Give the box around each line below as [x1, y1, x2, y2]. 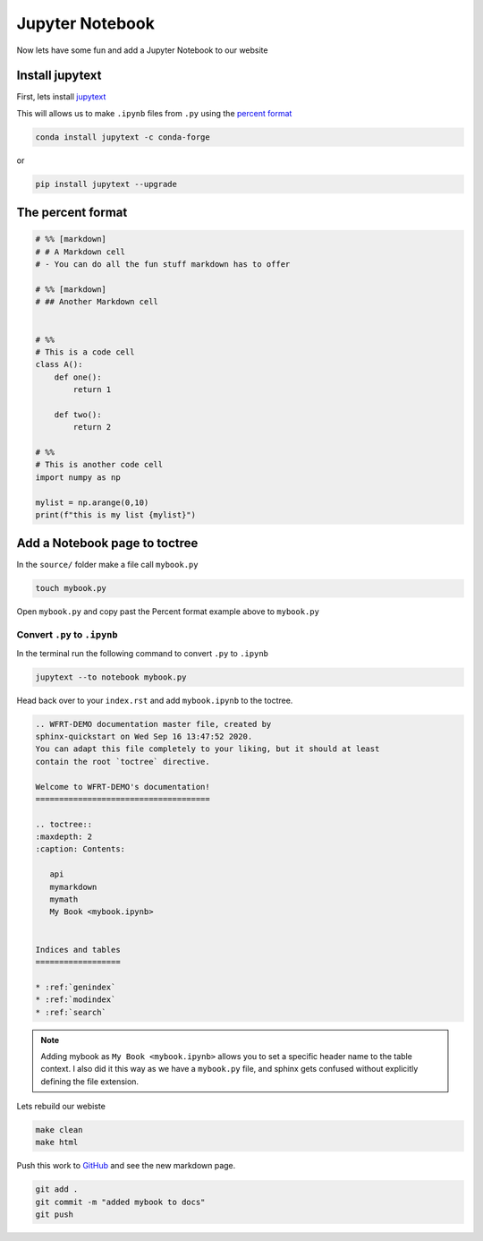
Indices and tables [35, 945, 121, 954]
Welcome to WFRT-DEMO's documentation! [35, 782, 210, 792]
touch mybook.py [35, 583, 107, 594]
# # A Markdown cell [35, 246, 125, 257]
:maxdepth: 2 [35, 832, 93, 842]
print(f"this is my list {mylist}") [35, 509, 197, 519]
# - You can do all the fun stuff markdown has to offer [35, 260, 291, 270]
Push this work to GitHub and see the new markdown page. [16, 1160, 236, 1171]
